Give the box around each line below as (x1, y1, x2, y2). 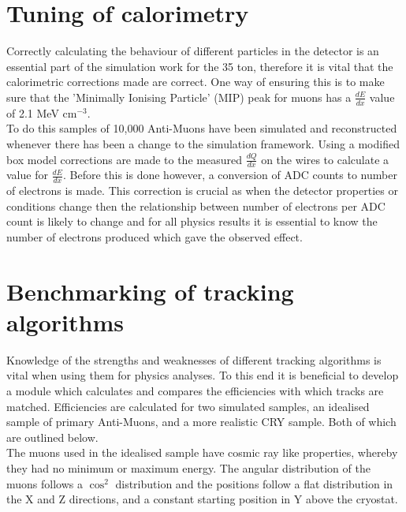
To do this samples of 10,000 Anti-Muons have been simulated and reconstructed (6, 120, 397, 136)
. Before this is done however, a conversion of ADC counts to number (62, 166, 397, 183)
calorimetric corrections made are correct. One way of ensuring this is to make (6, 73, 385, 90)
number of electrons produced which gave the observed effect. (6, 228, 303, 245)
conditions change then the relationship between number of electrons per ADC (6, 197, 386, 214)
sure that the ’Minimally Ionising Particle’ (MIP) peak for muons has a (6, 88, 352, 105)
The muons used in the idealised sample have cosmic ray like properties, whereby (6, 444, 398, 461)
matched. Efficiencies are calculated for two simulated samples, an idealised (6, 398, 370, 414)
